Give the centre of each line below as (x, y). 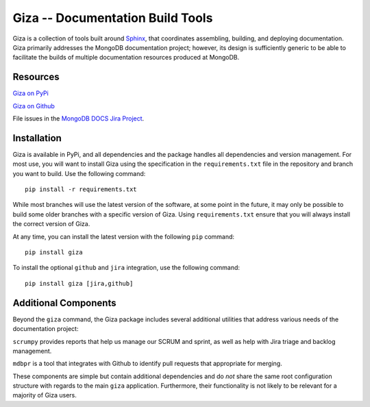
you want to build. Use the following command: (79, 173)
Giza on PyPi (31, 93)
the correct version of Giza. (51, 224)
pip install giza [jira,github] (79, 283)
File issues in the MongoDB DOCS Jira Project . (78, 119)
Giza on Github (34, 106)
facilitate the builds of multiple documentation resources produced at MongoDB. (126, 58)
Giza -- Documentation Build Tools (113, 18)
